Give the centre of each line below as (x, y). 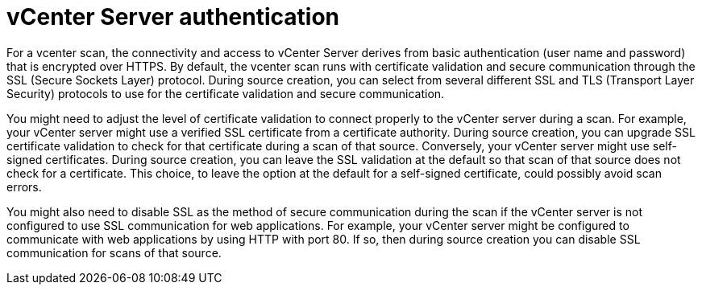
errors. (24, 186)
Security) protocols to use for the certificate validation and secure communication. (226, 93)
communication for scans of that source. (114, 252)
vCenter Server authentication (173, 17)
